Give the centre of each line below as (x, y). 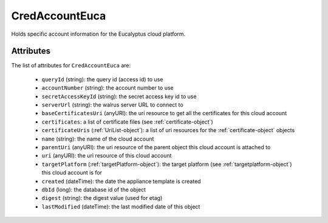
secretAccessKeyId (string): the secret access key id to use (119, 96)
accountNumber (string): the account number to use (108, 88)
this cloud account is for (72, 173)
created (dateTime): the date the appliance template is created (121, 181)
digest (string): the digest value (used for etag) (102, 198)
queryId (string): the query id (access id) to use (102, 79)
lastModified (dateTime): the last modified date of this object (121, 207)
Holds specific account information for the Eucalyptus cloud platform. (98, 34)
